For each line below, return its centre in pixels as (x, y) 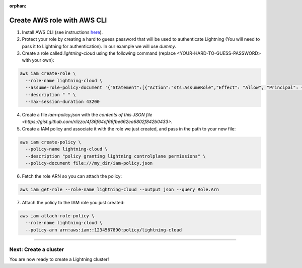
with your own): (38, 60)
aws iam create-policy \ (51, 142)
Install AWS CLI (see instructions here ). (62, 32)
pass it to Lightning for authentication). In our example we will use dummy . (99, 46)
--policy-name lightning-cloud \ (66, 149)
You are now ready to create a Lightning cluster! (59, 259)
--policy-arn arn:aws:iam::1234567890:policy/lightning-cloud (104, 230)
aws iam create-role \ (48, 74)
